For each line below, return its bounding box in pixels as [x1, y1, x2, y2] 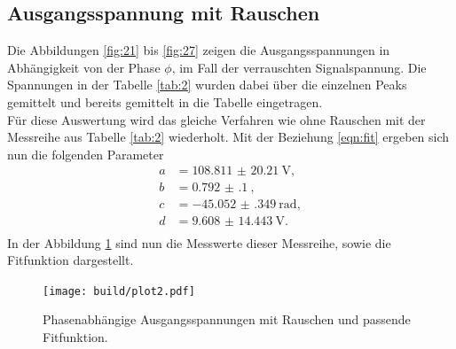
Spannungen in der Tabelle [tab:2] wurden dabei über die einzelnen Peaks [7, 75, 407, 94]
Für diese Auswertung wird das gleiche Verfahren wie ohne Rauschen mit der [7, 110, 426, 128]
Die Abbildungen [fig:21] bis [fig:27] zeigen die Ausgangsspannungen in [7, 41, 390, 59]
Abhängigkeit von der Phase [7, 58, 161, 76]
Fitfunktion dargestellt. [7, 251, 134, 269]
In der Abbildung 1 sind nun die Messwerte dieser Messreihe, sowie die [7, 233, 391, 252]
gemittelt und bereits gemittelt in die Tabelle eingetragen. [7, 92, 323, 111]
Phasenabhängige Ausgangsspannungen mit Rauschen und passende [43, 310, 411, 329]
